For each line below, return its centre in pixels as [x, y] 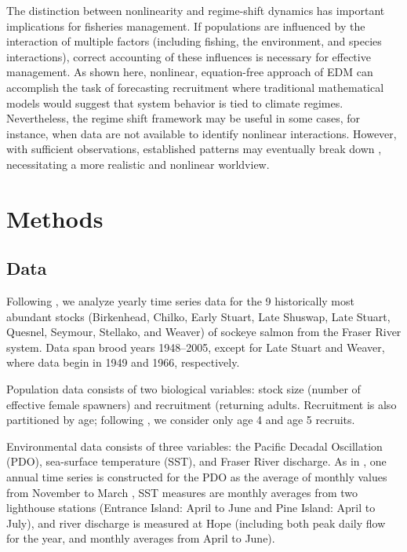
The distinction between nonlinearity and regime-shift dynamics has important [196, 10]
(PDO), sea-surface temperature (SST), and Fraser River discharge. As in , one [196, 461]
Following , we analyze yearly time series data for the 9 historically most [180, 301]
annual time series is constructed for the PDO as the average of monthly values [197, 477]
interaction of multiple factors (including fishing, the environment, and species [194, 41]
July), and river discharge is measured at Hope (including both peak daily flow [196, 523]
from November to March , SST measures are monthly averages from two [182, 492]
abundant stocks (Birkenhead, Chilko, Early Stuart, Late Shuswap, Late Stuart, [198, 316]
